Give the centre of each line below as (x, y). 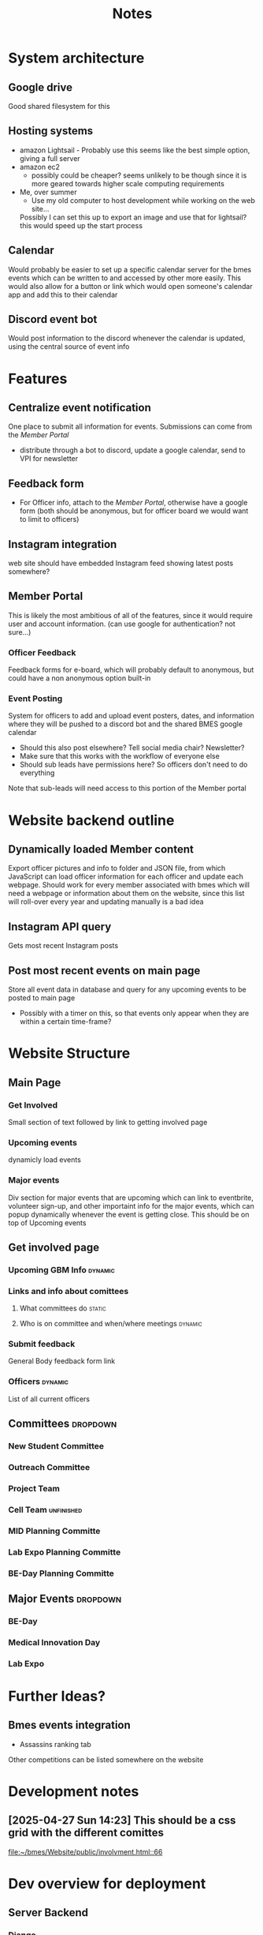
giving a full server (50, 158)
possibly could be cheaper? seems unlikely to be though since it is (139, 175)
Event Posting (35, 699)
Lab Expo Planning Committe (65, 1552)
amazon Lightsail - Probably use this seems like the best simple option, (135, 150)
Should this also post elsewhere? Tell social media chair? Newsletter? (132, 748)
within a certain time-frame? (65, 1022)
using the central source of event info (69, 347)
